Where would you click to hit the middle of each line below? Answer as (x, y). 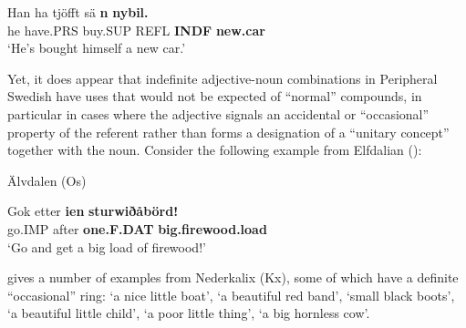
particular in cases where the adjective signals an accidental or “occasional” (218, 113)
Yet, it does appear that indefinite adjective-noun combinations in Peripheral (223, 78)
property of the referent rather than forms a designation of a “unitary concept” (228, 132)
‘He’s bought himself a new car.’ (97, 48)
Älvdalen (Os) (47, 180)
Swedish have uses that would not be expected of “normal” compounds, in (215, 96)
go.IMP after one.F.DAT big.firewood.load (137, 228)
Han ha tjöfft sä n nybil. (78, 12)
